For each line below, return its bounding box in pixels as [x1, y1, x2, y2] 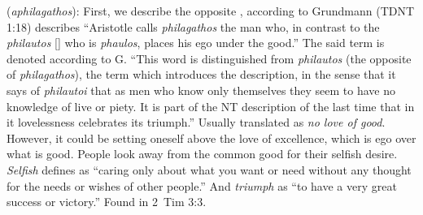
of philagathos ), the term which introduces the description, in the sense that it [7, 66, 396, 83]
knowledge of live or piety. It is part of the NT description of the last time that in [7, 97, 415, 114]
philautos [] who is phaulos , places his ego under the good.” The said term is [7, 34, 385, 51]
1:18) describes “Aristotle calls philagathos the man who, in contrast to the [7, 18, 380, 35]
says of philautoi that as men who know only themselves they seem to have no [7, 81, 396, 98]
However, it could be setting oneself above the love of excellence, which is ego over [7, 129, 416, 146]
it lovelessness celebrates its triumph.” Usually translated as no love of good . [7, 114, 386, 131]
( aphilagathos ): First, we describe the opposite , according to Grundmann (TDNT [7, 2, 415, 19]
